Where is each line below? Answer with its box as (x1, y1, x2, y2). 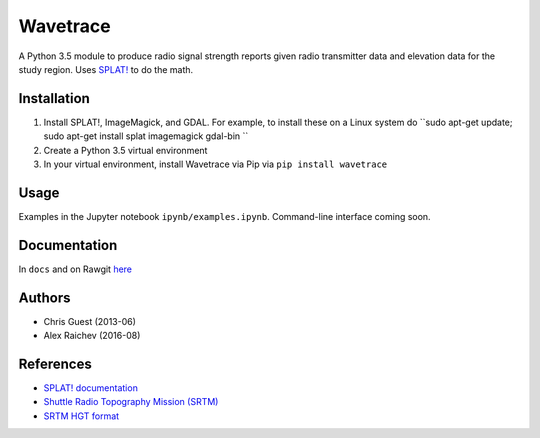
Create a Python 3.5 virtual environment (43, 144, 208, 156)
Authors (18, 289, 71, 306)
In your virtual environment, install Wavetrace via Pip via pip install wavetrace (43, 158, 388, 170)
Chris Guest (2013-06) (43, 315, 137, 327)
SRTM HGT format (43, 410, 120, 422)
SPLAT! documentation (43, 382, 139, 394)
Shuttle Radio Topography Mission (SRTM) (43, 396, 219, 408)
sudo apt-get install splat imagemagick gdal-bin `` (43, 130, 249, 142)
